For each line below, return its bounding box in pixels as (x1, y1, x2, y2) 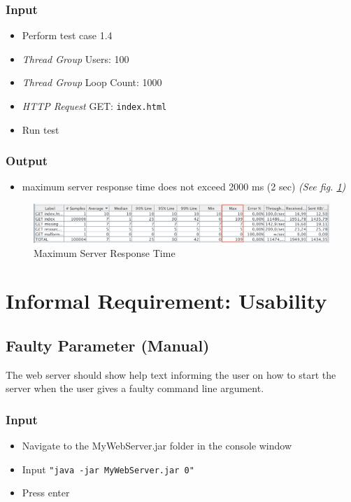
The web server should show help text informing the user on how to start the (6, 367, 336, 382)
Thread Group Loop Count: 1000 (22, 75, 162, 90)
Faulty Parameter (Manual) (6, 334, 210, 356)
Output (6, 152, 48, 169)
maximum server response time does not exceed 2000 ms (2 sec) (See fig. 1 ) (22, 179, 346, 194)
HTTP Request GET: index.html (22, 99, 167, 113)
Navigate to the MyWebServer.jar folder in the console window (22, 438, 292, 453)
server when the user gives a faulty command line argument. (6, 381, 264, 396)
